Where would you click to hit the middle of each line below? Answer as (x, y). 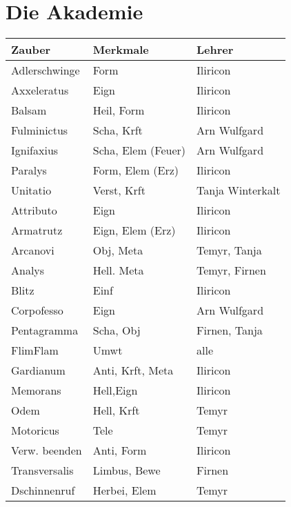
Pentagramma (45, 330)
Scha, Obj (117, 330)
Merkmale (121, 50)
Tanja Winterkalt (239, 190)
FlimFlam (35, 350)
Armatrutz (37, 230)
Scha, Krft (118, 130)
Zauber (31, 50)
